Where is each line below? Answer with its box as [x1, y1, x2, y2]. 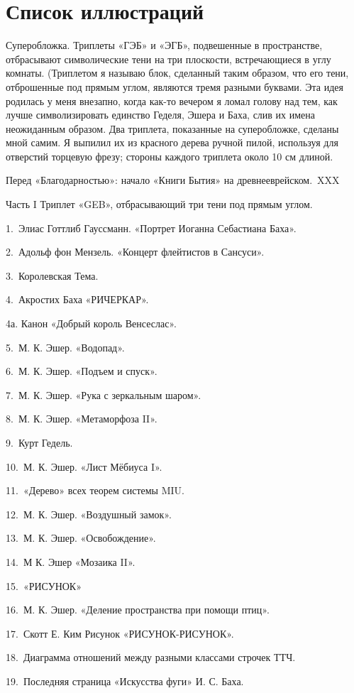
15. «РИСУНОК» [6, 578, 82, 593]
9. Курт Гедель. [6, 435, 73, 449]
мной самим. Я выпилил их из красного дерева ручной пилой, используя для [6, 135, 338, 150]
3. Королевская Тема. [6, 268, 99, 283]
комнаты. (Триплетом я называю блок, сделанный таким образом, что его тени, [6, 65, 349, 80]
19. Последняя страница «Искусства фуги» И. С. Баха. [6, 673, 244, 688]
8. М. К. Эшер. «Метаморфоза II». [6, 411, 157, 426]
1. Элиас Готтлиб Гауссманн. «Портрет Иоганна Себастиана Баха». [6, 220, 297, 235]
